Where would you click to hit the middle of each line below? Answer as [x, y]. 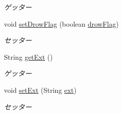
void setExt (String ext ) [40, 90]
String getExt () [28, 57]
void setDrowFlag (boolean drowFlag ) [61, 23]
